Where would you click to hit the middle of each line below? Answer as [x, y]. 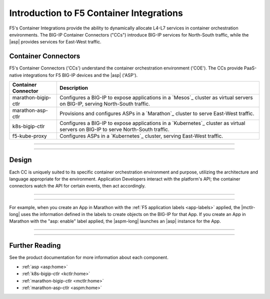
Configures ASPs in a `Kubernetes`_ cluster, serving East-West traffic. [141, 136]
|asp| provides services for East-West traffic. [55, 42]
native [15, 75]
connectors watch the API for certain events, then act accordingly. [77, 186]
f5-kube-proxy [29, 136]
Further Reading [35, 246]
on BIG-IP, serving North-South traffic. [105, 104]
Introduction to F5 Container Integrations [96, 13]
